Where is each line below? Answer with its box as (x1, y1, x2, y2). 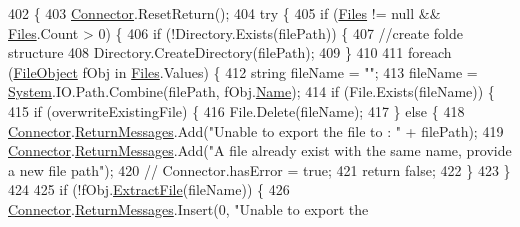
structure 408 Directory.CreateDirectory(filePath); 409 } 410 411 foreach (8, 42, 452, 63)
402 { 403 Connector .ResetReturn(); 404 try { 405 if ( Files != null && (8, 3, 441, 23)
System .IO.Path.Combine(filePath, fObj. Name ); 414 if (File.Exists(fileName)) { (8, 81, 495, 102)
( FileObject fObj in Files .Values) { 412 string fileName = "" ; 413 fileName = (8, 61, 478, 82)
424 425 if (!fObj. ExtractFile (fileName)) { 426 (8, 179, 290, 200)
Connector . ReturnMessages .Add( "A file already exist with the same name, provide (8, 140, 512, 161)
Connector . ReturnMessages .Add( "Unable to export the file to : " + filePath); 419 (8, 120, 504, 141)
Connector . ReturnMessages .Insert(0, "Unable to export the (8, 198, 369, 219)
